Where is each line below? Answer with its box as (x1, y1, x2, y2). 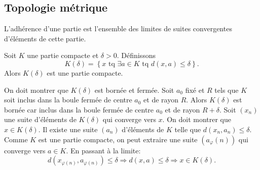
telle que (174, 124, 201, 134)
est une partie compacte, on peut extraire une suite (38, 134, 198, 144)
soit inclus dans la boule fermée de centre (4, 94, 132, 105)
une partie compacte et (27, 50, 99, 61)
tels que (214, 84, 239, 95)
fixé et (185, 84, 205, 95)
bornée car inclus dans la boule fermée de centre (4, 104, 154, 115)
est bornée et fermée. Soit (94, 84, 174, 95)
